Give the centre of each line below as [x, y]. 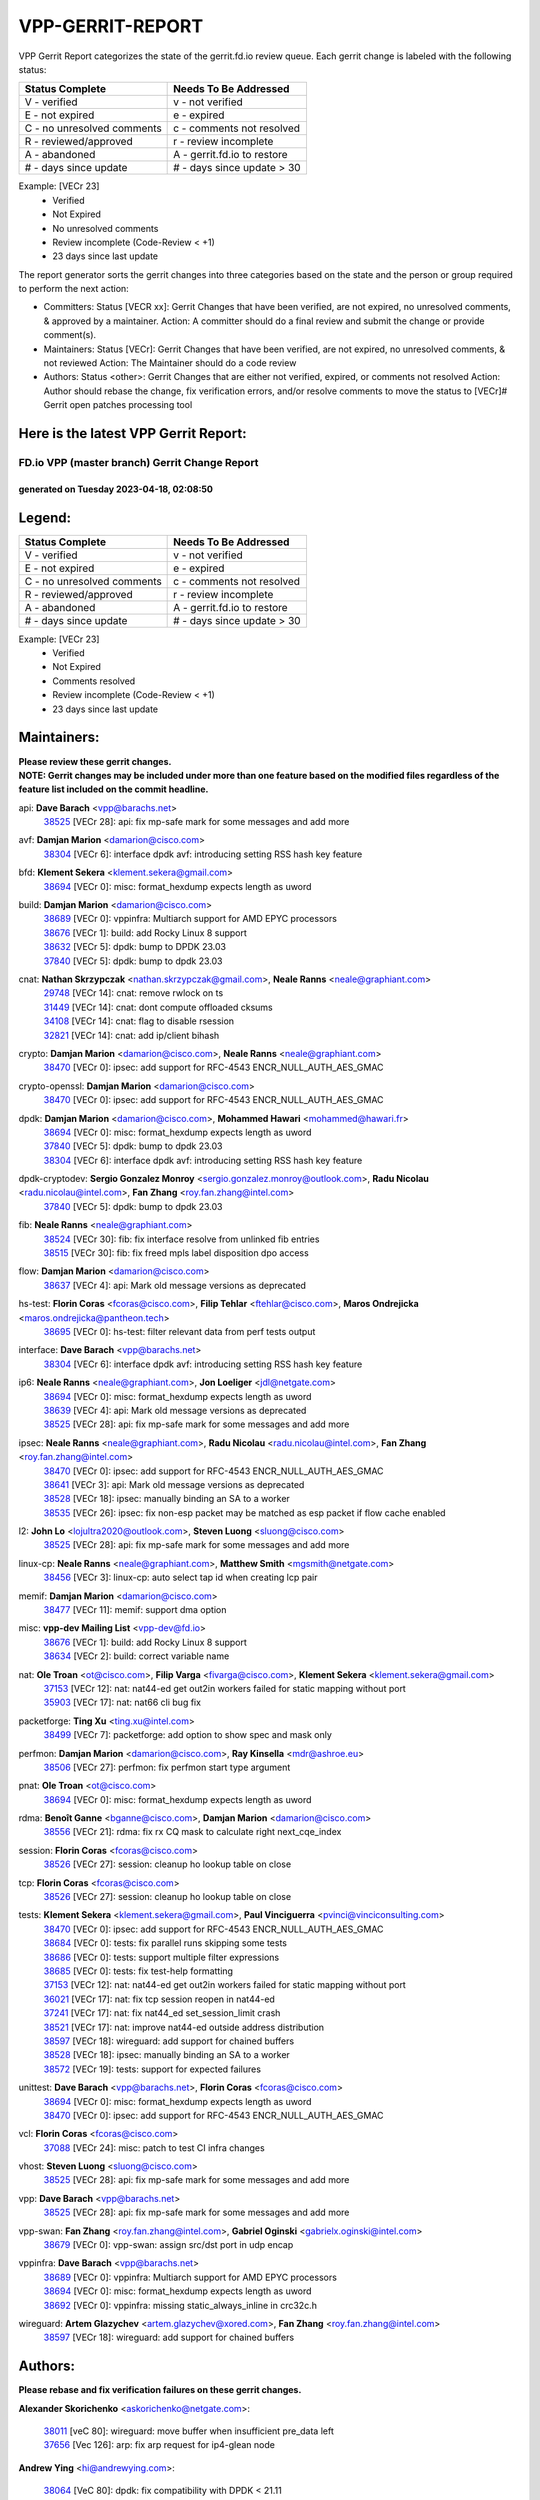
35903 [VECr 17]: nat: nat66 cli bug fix [122, 1702]
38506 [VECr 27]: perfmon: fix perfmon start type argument [167, 1767]
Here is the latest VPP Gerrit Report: [132, 433]
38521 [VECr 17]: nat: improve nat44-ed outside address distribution [184, 2027]
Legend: [45, 517]
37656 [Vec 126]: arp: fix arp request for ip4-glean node [159, 2445]
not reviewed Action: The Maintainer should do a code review [170, 363]
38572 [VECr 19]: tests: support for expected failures [152, 2069]
